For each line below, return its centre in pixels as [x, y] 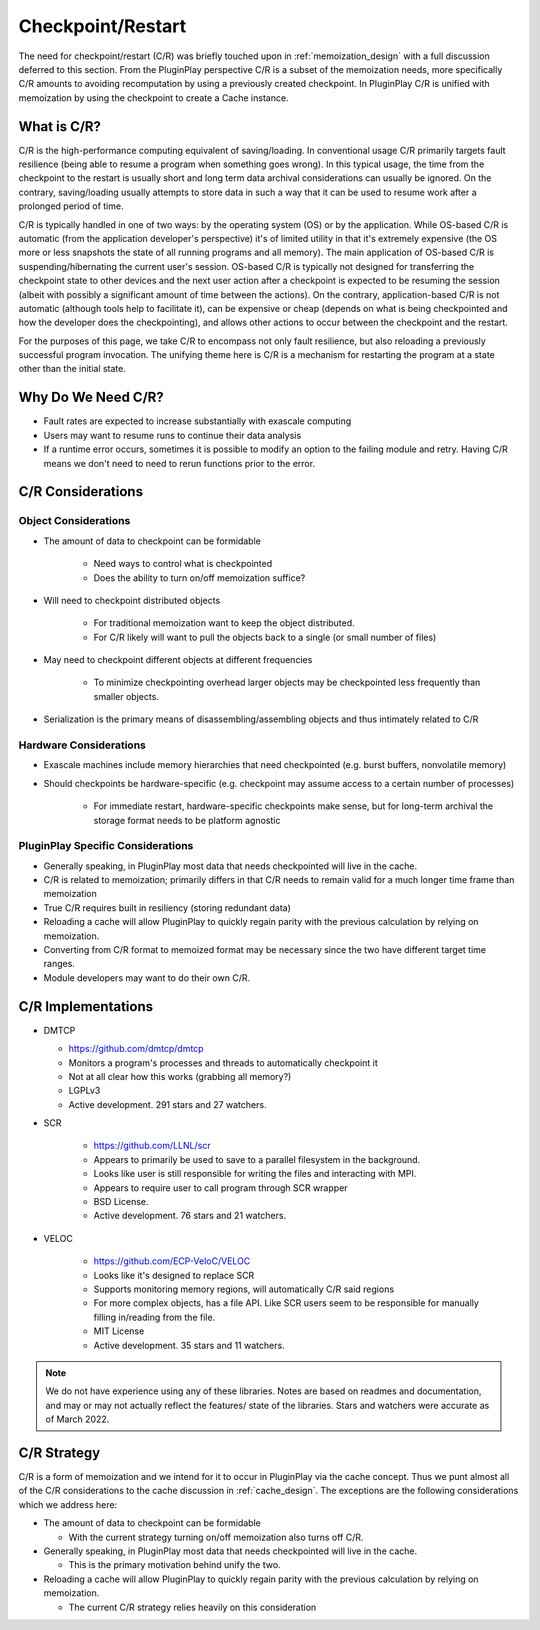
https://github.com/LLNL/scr [152, 1146]
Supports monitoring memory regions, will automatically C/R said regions [244, 1289]
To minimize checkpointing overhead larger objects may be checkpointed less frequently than [287, 682]
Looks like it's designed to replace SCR [174, 1275]
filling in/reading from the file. [154, 1317]
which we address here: [68, 1504]
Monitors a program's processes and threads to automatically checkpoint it [223, 1062]
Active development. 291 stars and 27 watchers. [167, 1104]
